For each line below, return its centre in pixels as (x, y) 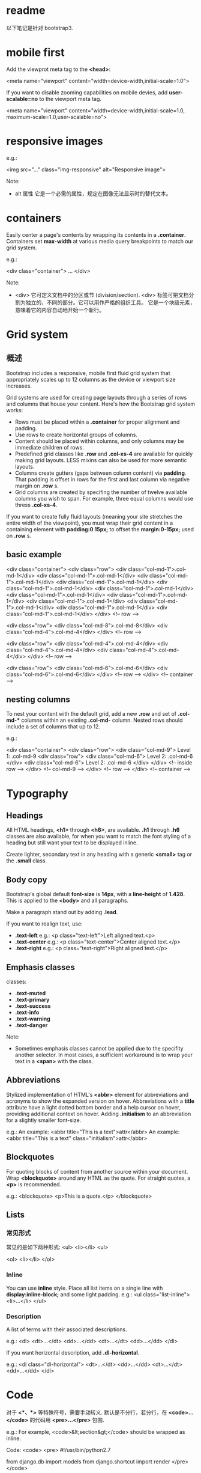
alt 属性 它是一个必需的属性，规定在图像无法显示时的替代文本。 (93, 194)
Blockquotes (30, 1157)
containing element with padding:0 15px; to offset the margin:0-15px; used (100, 529)
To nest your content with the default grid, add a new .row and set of (91, 714)
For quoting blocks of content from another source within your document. (97, 1171)
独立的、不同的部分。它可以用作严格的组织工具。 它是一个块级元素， (110, 302)
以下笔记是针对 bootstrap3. (40, 28)
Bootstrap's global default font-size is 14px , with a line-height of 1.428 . (95, 894)
